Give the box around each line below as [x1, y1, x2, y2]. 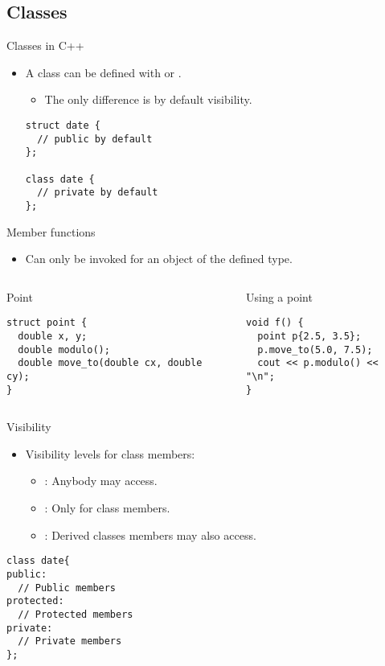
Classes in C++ [6, 37, 84, 54]
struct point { [6, 317, 88, 329]
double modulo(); [18, 343, 110, 356]
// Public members [18, 582, 117, 594]
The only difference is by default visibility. [44, 91, 252, 108]
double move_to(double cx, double [18, 357, 203, 369]
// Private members [18, 635, 122, 647]
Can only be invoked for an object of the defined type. [25, 250, 293, 267]
